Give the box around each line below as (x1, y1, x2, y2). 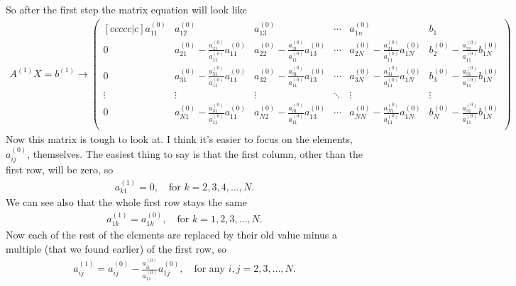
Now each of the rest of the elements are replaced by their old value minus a (6, 227, 337, 241)
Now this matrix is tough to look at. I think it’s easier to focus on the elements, (6, 132, 353, 147)
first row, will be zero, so (6, 162, 114, 177)
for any (194, 264, 225, 274)
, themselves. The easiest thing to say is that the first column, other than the (27, 146, 363, 161)
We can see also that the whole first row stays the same (6, 195, 247, 210)
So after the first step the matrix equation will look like (6, 2, 247, 16)
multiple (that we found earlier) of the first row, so (6, 241, 227, 256)
